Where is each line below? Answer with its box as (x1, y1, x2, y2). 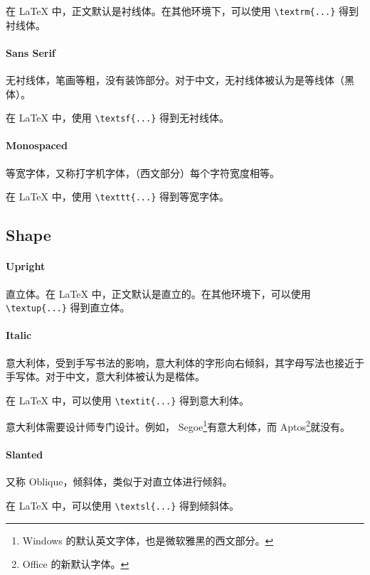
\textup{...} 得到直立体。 (6, 300, 130, 315)
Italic (6, 328, 32, 343)
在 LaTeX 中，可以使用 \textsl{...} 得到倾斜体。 (6, 498, 239, 513)
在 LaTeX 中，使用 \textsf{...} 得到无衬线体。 (6, 110, 229, 125)
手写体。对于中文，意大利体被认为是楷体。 (6, 369, 205, 384)
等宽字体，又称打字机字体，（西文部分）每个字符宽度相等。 (6, 165, 280, 180)
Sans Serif (6, 45, 55, 60)
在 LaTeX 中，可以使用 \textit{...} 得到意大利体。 (6, 392, 249, 407)
